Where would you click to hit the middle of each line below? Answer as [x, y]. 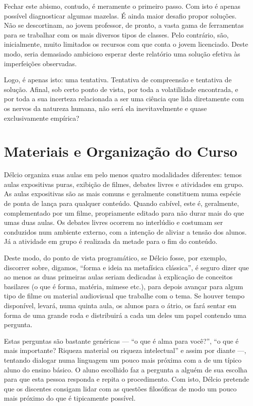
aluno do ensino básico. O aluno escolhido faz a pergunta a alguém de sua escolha [126, 369]
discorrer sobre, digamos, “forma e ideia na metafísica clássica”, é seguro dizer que [126, 267]
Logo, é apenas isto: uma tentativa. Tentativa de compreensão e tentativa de [118, 80]
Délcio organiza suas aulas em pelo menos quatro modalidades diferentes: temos [123, 175]
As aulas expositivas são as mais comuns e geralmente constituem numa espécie [122, 194]
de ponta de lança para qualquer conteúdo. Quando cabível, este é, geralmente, [122, 203]
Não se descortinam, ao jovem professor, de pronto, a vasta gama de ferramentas [124, 25]
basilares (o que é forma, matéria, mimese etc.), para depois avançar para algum [124, 286]
